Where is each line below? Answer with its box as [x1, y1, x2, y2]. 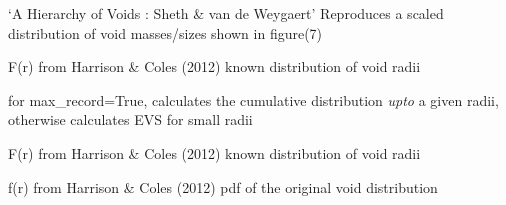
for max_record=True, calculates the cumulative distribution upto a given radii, [8, 89, 499, 110]
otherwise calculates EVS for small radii [8, 109, 253, 130]
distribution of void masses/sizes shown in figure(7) [8, 22, 323, 43]
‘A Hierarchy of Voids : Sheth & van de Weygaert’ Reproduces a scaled [8, 3, 444, 23]
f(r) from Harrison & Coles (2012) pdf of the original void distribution [8, 176, 438, 197]
